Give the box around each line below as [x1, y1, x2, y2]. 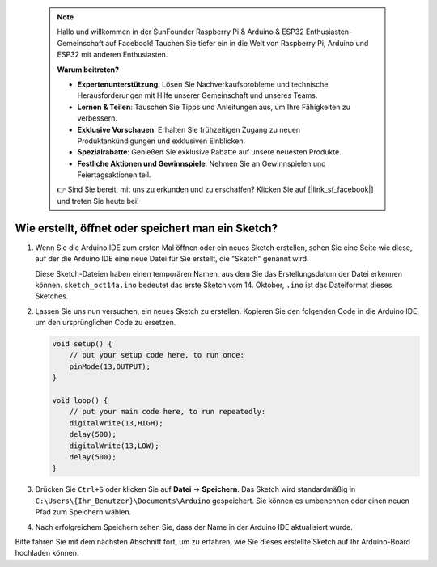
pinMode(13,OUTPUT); [69, 362, 151, 371]
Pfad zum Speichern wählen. [35, 507, 132, 517]
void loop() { [52, 396, 108, 405]
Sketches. [35, 291, 69, 301]
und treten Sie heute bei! [57, 196, 139, 205]
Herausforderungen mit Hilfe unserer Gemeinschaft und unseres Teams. [77, 91, 318, 100]
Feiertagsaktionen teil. [77, 170, 151, 180]
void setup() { [52, 340, 112, 349]
